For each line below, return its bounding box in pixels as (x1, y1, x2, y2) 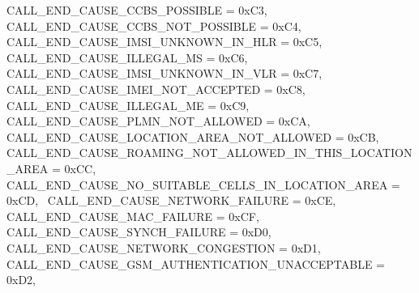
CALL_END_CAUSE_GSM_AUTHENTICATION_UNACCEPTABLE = (6, 255, 385, 272)
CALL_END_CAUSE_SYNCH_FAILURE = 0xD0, (6, 223, 271, 240)
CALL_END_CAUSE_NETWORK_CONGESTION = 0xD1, (6, 239, 321, 256)
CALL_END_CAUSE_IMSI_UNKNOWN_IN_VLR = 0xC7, (6, 65, 323, 82)
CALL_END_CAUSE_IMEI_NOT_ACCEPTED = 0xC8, (6, 80, 306, 97)
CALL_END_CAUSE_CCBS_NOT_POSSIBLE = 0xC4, (6, 17, 301, 34)
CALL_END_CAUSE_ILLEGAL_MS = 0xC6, (6, 49, 248, 66)
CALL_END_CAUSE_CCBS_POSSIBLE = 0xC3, (6, 2, 267, 18)
